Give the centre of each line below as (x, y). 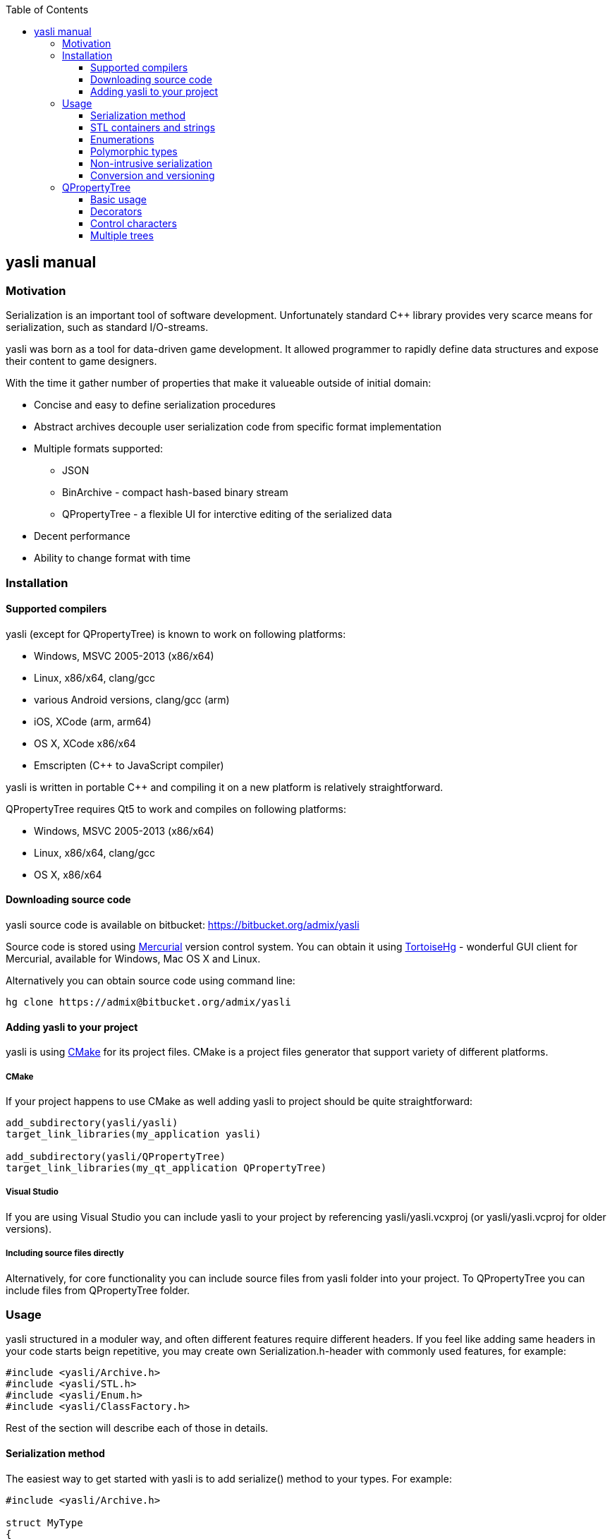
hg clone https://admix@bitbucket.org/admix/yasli (148, 1002)
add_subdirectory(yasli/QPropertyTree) (116, 1157)
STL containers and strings (153, 127)
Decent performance (82, 536)
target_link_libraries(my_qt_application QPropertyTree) (166, 1168)
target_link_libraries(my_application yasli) (134, 1134)
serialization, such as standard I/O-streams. (107, 327)
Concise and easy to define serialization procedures (155, 405)
